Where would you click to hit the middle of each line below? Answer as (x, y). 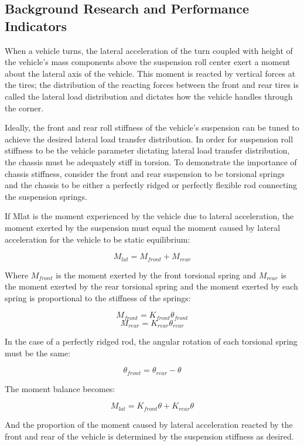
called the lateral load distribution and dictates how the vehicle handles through (149, 96)
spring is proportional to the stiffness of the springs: (98, 297)
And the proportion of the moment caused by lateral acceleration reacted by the (149, 424)
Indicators (36, 25)
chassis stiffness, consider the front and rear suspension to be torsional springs (145, 173)
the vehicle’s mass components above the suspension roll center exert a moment (148, 62)
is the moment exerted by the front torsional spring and (156, 275)
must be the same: (38, 353)
